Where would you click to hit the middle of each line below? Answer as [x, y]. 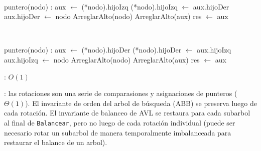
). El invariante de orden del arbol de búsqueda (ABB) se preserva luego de [141, 103]
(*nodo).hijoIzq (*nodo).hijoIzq [129, 6]
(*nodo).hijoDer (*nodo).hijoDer [132, 50]
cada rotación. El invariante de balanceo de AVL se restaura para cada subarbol [127, 113]
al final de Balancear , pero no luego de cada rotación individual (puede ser [120, 122]
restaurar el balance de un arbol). [56, 142]
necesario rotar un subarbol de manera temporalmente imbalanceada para [118, 132]
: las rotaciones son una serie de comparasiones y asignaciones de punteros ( [121, 93]
